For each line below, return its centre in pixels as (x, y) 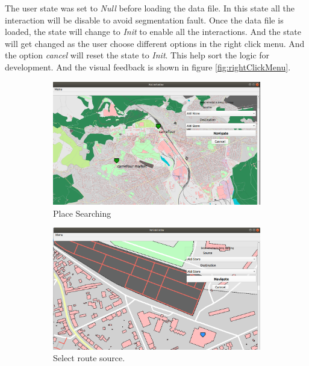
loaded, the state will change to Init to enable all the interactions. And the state (153, 32)
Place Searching (82, 213)
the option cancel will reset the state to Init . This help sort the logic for (137, 55)
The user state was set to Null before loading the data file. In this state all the (150, 8)
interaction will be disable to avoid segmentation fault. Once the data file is (144, 20)
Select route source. (89, 358)
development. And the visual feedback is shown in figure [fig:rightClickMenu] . (148, 67)
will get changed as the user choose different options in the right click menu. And (155, 43)
